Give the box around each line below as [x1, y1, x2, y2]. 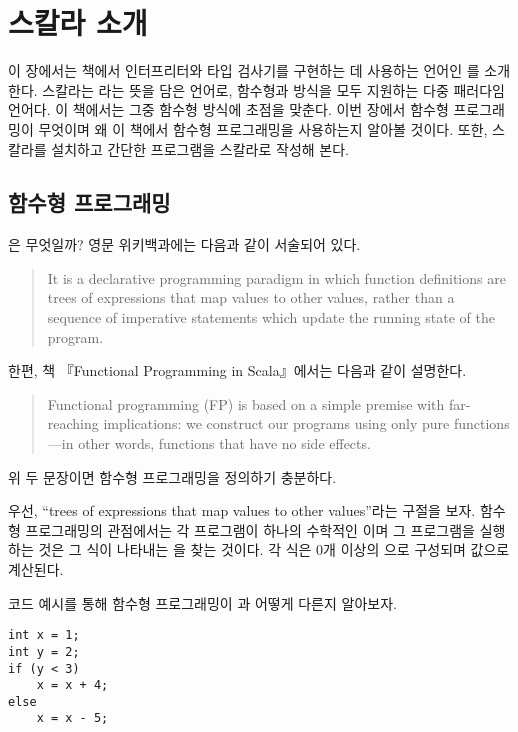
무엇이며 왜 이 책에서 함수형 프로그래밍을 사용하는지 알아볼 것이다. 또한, [38, 118, 488, 139]
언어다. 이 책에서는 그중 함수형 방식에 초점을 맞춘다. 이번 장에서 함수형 [8, 99, 449, 120]
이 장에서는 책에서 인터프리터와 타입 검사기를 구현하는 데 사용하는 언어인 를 [8, 60, 480, 81]
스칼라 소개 [8, 2, 148, 43]
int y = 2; [8, 644, 80, 659]
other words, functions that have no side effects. [78, 433, 371, 454]
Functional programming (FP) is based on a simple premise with [47, 393, 445, 414]
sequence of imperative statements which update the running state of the [47, 307, 495, 328]
